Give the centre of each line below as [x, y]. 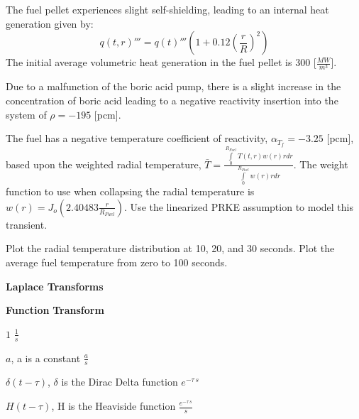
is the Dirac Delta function [120, 382]
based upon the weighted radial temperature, [104, 164]
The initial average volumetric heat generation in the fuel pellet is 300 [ [161, 62]
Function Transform [55, 310]
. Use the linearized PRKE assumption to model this [239, 206]
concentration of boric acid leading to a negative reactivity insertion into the [172, 100]
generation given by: [50, 23]
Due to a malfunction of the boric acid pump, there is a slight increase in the [173, 86]
